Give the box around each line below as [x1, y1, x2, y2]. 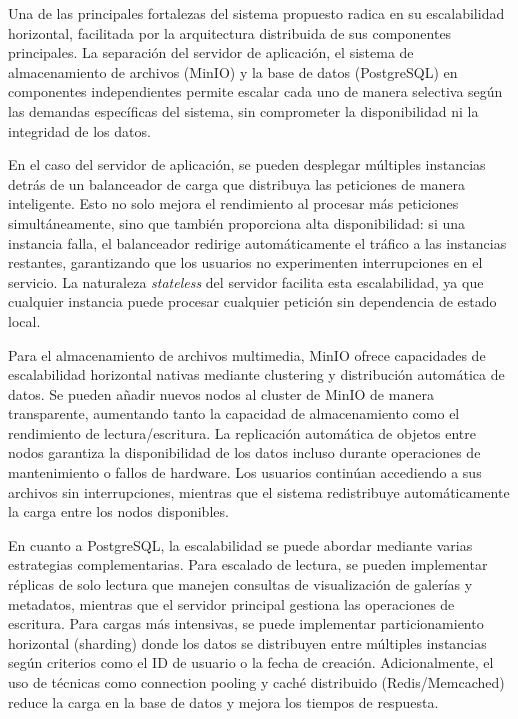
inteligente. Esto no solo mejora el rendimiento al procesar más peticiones [8, 193, 459, 214]
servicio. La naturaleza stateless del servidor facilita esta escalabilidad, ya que [8, 271, 484, 292]
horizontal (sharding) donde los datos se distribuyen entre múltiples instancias [8, 632, 487, 653]
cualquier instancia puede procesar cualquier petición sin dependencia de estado [8, 291, 497, 312]
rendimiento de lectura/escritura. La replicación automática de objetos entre [8, 422, 477, 443]
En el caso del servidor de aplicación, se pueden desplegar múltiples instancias [8, 154, 486, 175]
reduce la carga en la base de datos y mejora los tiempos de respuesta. [8, 691, 439, 712]
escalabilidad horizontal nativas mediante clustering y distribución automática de [8, 364, 505, 385]
